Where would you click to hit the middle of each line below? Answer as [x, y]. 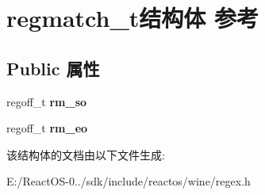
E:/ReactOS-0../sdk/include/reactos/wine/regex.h [129, 181]
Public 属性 [53, 68]
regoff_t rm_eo [47, 128]
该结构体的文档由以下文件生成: [86, 154]
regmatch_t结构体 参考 [132, 18]
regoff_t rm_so [47, 101]
